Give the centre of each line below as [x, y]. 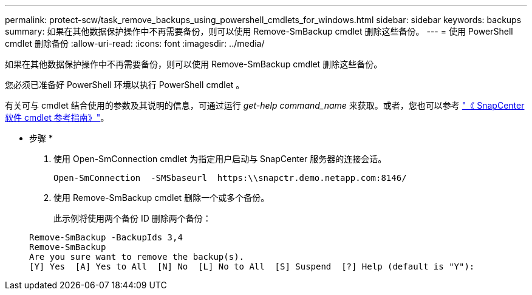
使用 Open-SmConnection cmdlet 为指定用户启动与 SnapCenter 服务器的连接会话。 [220, 159]
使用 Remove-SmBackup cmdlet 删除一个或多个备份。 [162, 198]
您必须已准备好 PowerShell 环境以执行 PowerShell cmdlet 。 [125, 85]
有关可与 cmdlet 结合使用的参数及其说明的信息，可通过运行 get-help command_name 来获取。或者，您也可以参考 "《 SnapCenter [265, 105]
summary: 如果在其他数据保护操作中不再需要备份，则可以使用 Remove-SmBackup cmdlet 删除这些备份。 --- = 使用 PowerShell [259, 31]
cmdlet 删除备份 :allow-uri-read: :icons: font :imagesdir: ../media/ [135, 43]
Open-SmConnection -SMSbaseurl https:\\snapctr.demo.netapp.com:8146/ [230, 178]
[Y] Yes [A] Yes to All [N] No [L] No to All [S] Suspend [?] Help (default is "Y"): [252, 266]
